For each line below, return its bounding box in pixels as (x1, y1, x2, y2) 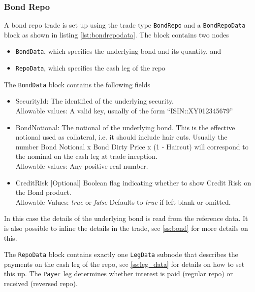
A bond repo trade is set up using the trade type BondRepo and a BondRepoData (4, 20, 246, 30)
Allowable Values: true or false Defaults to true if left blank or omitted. (15, 196, 231, 207)
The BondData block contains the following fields (4, 79, 150, 89)
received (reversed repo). (4, 278, 78, 289)
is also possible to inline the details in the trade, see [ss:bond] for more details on (4, 222, 248, 233)
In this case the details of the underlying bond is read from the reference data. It (4, 213, 248, 223)
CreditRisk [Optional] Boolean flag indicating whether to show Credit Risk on (15, 177, 251, 187)
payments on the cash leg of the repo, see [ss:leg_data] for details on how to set (4, 258, 245, 269)
